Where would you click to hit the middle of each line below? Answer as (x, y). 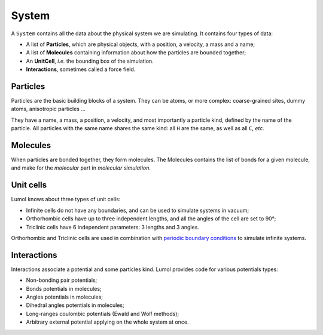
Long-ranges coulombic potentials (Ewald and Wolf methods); (103, 314)
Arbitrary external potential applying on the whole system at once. (107, 322)
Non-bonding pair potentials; (62, 280)
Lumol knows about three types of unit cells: (66, 199)
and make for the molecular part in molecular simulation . (81, 168)
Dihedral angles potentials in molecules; (75, 305)
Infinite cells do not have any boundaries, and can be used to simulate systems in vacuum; (138, 210)
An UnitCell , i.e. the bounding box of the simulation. (90, 61)
